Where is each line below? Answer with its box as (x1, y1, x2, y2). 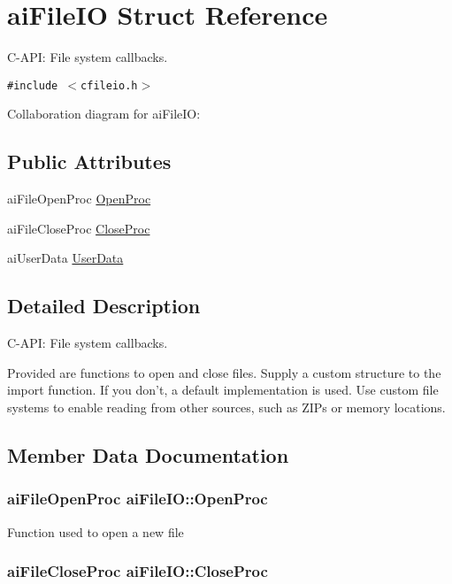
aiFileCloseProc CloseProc (7, 219, 150, 237)
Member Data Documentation (7, 441, 289, 468)
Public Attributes (7, 148, 172, 175)
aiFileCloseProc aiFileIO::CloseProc (7, 560, 268, 582)
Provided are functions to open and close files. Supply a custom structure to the (7, 363, 441, 381)
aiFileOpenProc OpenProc (7, 189, 151, 208)
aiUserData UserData (7, 249, 124, 267)
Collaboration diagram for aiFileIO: (7, 104, 201, 123)
